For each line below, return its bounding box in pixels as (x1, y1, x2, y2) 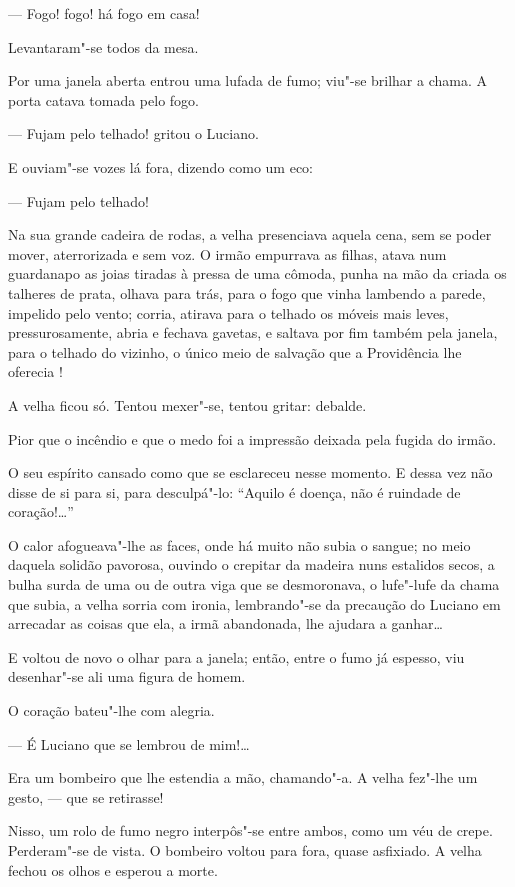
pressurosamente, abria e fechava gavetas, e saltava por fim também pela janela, (8, 322, 498, 343)
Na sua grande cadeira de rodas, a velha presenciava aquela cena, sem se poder (8, 224, 492, 245)
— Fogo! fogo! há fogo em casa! (8, 3, 200, 23)
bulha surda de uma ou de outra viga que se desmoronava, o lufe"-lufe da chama (8, 574, 500, 595)
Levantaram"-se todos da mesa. (8, 36, 199, 57)
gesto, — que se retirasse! (8, 786, 164, 807)
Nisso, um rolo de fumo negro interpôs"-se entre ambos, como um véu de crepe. (8, 820, 493, 841)
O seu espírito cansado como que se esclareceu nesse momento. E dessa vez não (8, 462, 493, 483)
